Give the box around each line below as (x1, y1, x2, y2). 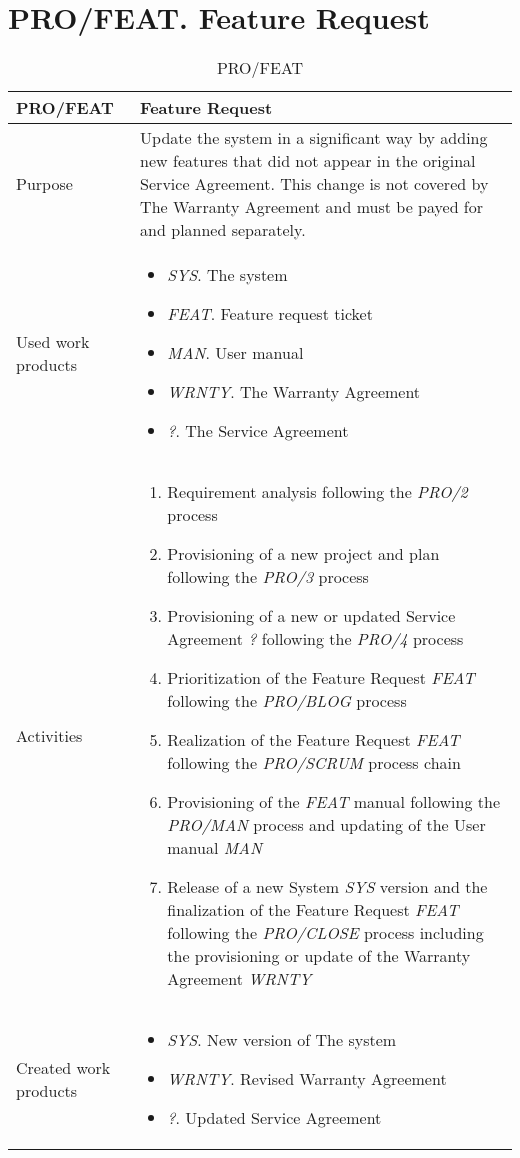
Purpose (16, 172, 73, 196)
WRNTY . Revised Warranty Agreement (167, 1067, 447, 1091)
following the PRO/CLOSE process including (167, 921, 484, 945)
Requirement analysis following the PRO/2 (167, 480, 468, 504)
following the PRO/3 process (167, 565, 369, 589)
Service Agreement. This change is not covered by (140, 172, 489, 196)
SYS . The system (167, 263, 288, 287)
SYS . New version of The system (167, 1028, 397, 1052)
